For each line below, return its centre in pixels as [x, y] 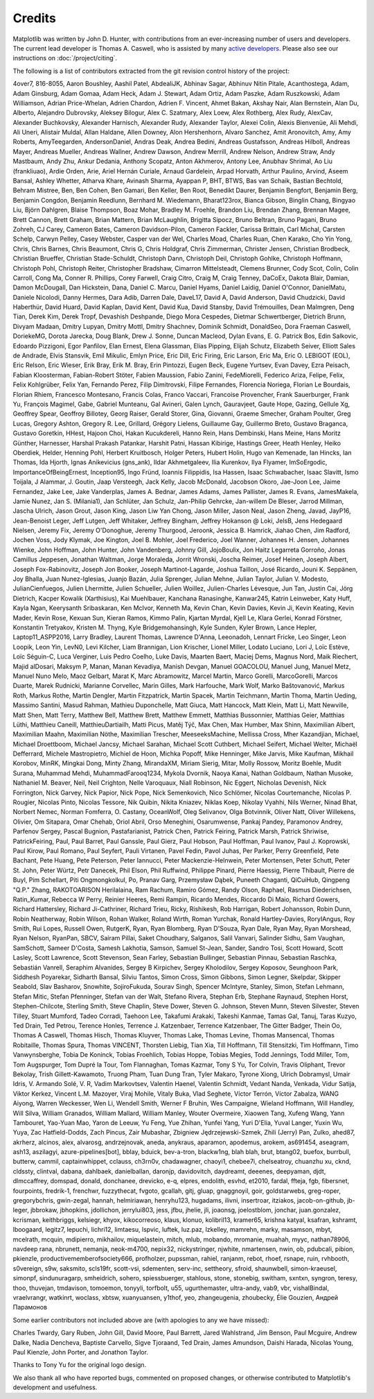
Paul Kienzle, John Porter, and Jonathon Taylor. [81, 1352]
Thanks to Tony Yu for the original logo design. [80, 1365]
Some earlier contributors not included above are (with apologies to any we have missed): [141, 1320]
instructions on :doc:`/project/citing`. [65, 58]
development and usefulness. [55, 1387]
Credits [35, 18]
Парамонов [30, 1307]
